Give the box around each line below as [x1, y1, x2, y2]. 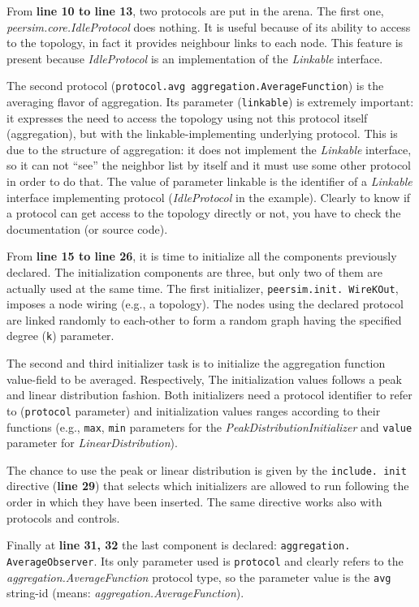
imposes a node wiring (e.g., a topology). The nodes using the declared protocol [6, 295, 404, 312]
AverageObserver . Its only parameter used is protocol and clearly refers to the [6, 552, 404, 569]
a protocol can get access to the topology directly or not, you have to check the [6, 204, 401, 222]
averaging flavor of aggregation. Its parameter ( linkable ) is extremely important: [6, 93, 414, 110]
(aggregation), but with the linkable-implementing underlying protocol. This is [6, 125, 398, 142]
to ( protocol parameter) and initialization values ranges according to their [6, 402, 381, 419]
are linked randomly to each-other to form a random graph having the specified [6, 311, 402, 328]
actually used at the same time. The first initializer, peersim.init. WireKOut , [6, 279, 399, 296]
